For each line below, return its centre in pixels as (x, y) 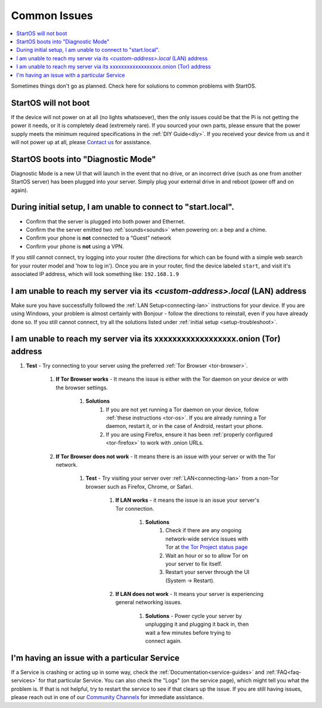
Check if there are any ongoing (203, 530)
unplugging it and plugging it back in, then (197, 624)
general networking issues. (148, 603)
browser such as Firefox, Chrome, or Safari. (139, 486)
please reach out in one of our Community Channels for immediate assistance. (107, 697)
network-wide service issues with (207, 539)
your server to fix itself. (194, 564)
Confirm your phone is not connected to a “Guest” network (99, 238)
